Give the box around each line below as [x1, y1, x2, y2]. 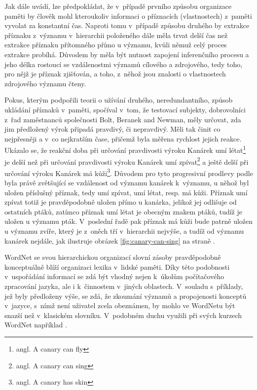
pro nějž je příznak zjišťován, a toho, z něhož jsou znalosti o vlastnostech [4, 69, 226, 79]
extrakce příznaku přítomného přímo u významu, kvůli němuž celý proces [4, 39, 227, 50]
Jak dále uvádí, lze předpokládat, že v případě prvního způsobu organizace [4, 1, 232, 11]
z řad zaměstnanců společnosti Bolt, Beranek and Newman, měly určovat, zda [4, 114, 241, 124]
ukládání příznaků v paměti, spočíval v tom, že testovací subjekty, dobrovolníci [4, 104, 246, 114]
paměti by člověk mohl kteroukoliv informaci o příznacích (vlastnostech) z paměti [4, 10, 252, 21]
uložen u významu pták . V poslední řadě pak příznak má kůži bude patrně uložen [4, 216, 253, 226]
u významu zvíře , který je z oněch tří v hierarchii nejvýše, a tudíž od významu [4, 226, 244, 236]
